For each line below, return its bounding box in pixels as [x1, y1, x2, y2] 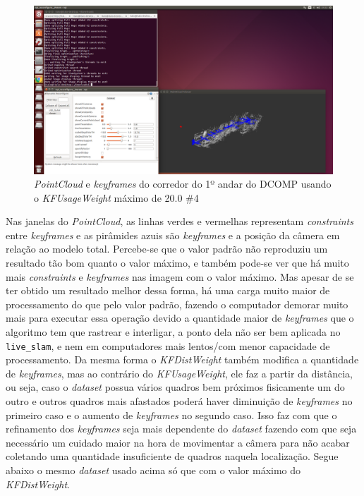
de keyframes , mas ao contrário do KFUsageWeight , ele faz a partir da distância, [6, 365, 353, 380]
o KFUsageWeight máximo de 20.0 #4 [34, 190, 199, 205]
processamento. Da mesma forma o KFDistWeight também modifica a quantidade [6, 352, 359, 367]
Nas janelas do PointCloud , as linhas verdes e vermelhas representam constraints [6, 214, 353, 229]
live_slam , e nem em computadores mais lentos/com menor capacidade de [6, 338, 330, 353]
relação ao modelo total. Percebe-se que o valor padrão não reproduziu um [6, 241, 328, 256]
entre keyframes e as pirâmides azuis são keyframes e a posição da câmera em [6, 227, 340, 242]
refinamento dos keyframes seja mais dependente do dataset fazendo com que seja [6, 421, 357, 436]
